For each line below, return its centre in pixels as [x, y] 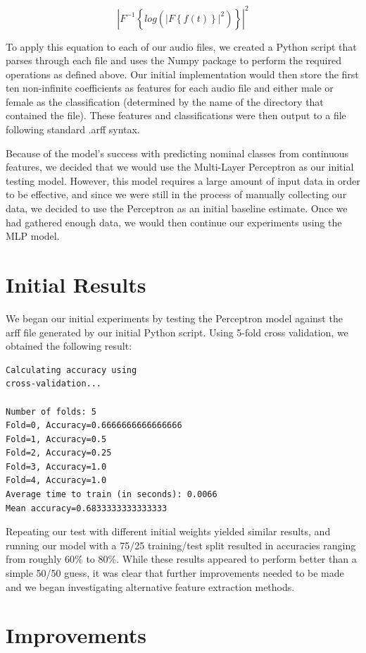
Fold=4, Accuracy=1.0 [56, 481]
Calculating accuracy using [71, 370]
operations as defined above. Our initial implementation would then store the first [182, 74]
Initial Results [76, 284]
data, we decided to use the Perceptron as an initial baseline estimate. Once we [177, 208]
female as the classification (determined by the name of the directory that [165, 101]
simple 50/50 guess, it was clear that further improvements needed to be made [175, 573]
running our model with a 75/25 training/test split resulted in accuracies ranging [181, 545]
